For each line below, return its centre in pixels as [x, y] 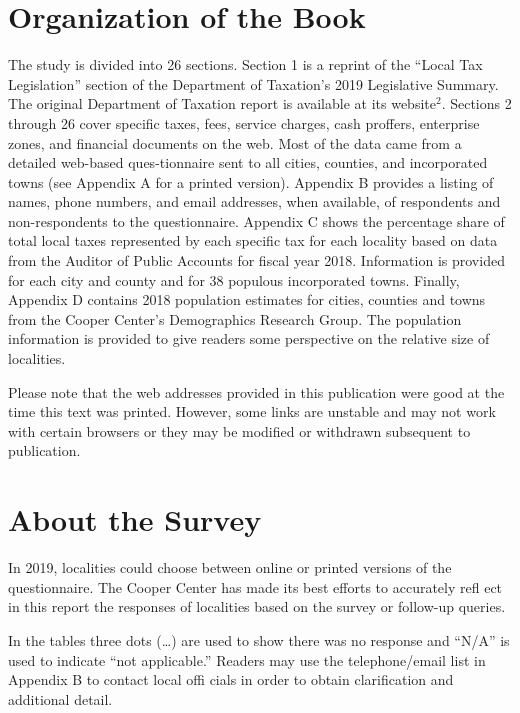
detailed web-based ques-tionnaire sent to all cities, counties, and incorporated [248, 162]
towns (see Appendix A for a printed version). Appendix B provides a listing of [251, 181]
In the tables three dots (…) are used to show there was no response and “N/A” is [259, 639]
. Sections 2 [476, 103]
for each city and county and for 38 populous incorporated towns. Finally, [234, 279]
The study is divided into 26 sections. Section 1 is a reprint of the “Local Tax [245, 64]
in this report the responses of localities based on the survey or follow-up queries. [257, 606]
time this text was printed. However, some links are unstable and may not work [252, 411]
